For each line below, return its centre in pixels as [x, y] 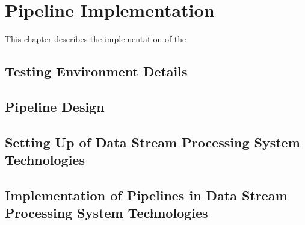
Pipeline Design [55, 106]
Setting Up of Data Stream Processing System [152, 142]
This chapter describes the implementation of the [96, 39]
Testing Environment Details [96, 71]
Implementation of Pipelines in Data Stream [146, 195]
